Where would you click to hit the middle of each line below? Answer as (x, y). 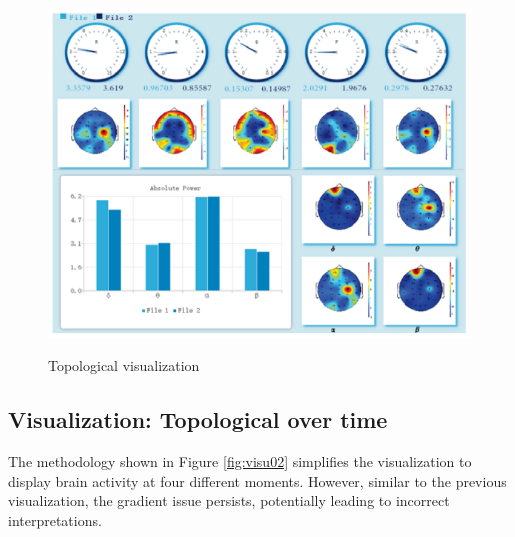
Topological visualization (124, 365)
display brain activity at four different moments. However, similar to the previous (257, 480)
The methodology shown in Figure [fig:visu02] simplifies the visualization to (240, 461)
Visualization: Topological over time (198, 419)
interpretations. (55, 519)
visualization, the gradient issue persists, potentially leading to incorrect (229, 500)
